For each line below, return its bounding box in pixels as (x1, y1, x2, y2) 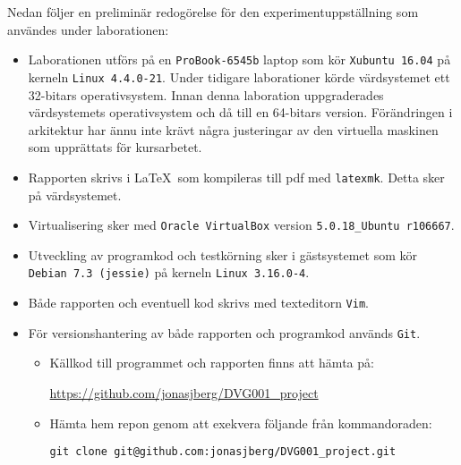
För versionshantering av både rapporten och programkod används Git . (28, 323, 421, 342)
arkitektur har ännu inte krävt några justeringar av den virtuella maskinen (28, 120, 439, 139)
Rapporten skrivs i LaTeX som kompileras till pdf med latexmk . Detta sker (28, 167, 445, 186)
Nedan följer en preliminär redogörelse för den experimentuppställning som (7, 3, 419, 21)
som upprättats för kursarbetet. (28, 138, 202, 156)
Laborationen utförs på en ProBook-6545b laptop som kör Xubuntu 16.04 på (28, 50, 451, 69)
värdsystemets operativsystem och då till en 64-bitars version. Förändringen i (28, 103, 453, 122)
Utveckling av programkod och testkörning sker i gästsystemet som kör (28, 245, 418, 264)
